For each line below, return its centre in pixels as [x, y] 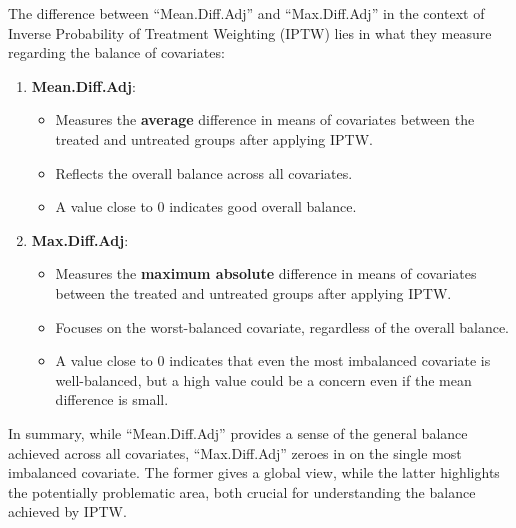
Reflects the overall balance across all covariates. [204, 172]
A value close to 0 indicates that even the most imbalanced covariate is [273, 360]
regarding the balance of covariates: [116, 52]
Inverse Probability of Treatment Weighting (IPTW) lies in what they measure [250, 32]
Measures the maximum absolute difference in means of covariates [266, 273]
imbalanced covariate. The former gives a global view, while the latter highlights [254, 472]
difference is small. [112, 399]
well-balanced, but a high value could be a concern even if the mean [263, 379]
